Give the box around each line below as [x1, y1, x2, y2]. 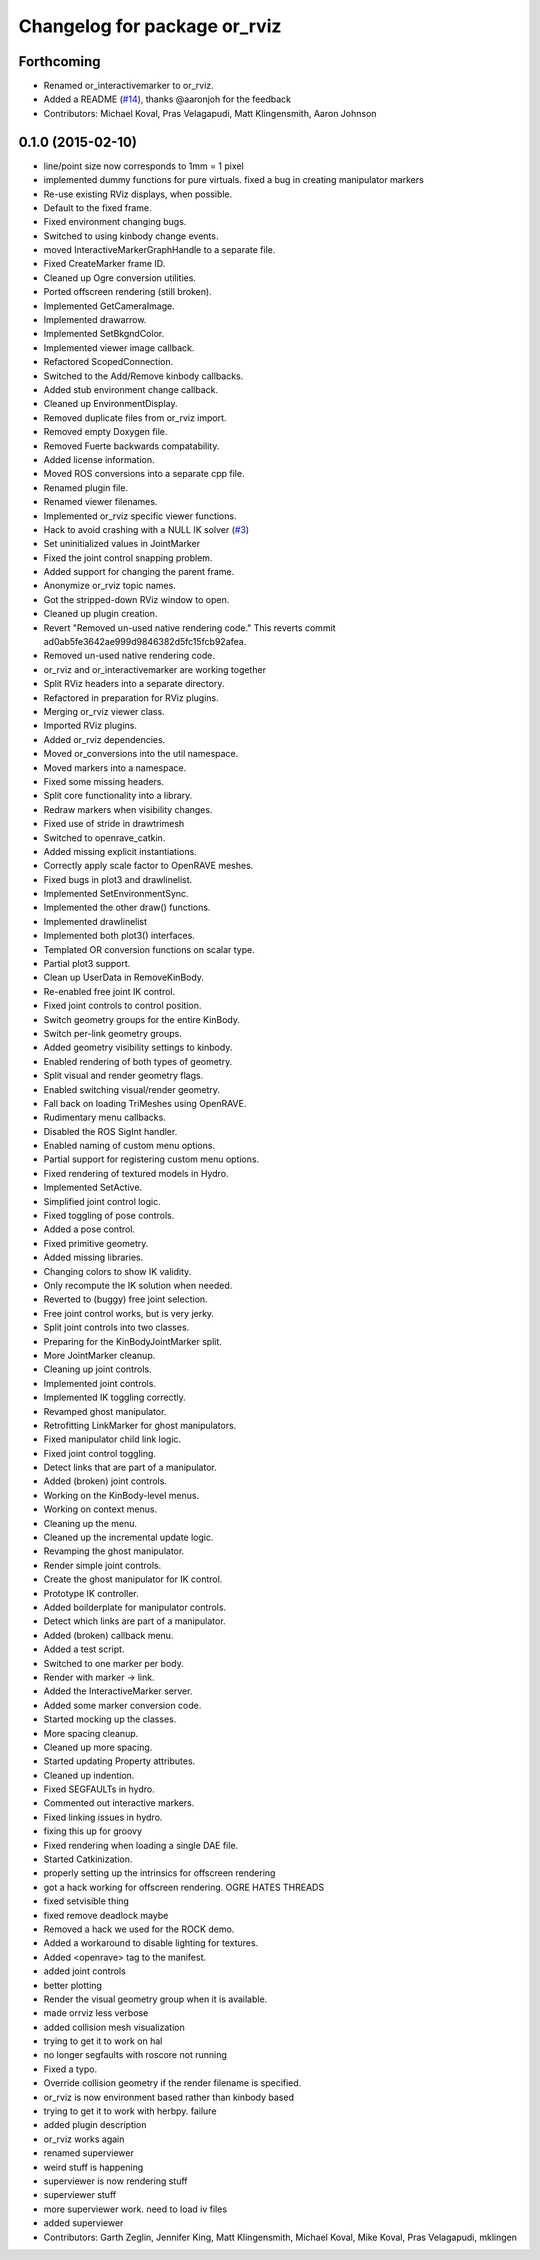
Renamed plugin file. [43, 481, 129, 494]
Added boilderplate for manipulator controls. [43, 1601, 227, 1613]
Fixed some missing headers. [43, 775, 165, 787]
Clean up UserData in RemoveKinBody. [43, 971, 205, 984]
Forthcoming [18, 53, 101, 70]
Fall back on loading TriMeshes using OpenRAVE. [43, 1097, 247, 1109]
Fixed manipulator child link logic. [43, 1433, 182, 1445]
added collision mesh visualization [43, 2021, 185, 2033]
